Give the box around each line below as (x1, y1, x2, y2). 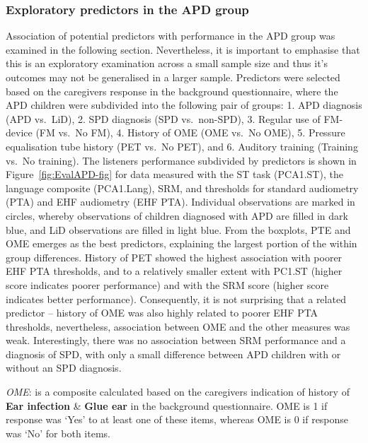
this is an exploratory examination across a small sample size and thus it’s (6, 56, 328, 71)
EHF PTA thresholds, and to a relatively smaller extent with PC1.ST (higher (6, 264, 343, 278)
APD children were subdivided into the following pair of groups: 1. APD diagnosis (6, 98, 362, 112)
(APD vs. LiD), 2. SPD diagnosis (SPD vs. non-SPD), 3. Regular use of (6, 111, 321, 126)
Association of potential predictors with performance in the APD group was (6, 28, 335, 43)
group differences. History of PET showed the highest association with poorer (6, 249, 343, 264)
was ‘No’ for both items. (6, 425, 110, 440)
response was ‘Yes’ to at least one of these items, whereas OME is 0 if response (6, 412, 349, 427)
